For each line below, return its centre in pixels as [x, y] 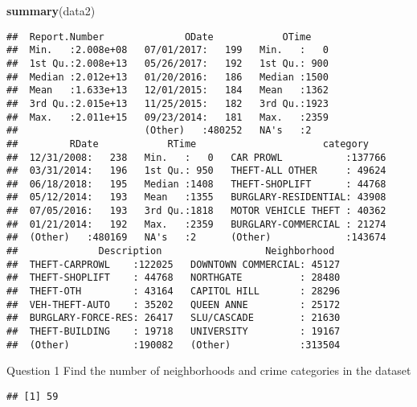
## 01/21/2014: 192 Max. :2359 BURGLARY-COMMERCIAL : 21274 [196, 224]
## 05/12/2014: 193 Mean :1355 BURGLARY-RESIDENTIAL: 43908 [196, 197]
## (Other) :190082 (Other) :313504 [174, 345]
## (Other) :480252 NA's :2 [159, 131]
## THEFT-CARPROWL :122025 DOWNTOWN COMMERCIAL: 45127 [174, 264]
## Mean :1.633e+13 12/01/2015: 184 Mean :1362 [168, 90]
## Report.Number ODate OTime [159, 37]
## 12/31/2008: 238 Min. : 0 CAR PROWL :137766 [196, 157]
